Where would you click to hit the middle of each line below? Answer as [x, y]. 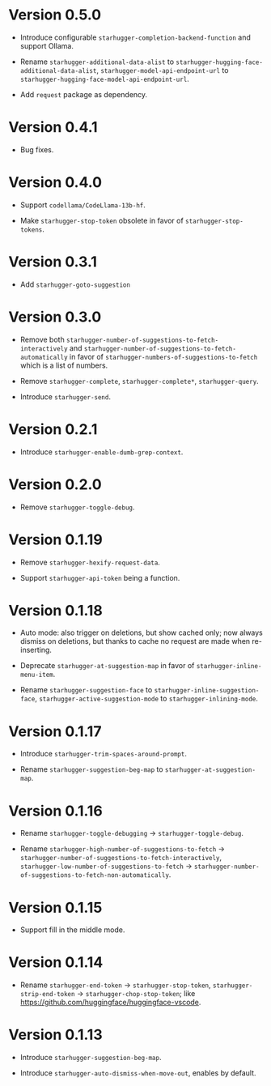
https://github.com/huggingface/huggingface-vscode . [110, 1003]
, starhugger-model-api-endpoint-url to [163, 70]
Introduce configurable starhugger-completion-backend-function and [135, 37]
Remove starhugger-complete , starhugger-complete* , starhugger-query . [139, 381]
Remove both [42, 339]
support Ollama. [47, 45]
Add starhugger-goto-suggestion [75, 284]
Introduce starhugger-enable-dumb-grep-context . [102, 452]
